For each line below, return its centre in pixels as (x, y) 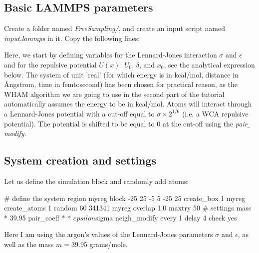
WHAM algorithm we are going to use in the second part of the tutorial (114, 94)
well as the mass (29, 244)
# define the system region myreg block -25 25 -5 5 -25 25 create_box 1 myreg (125, 198)
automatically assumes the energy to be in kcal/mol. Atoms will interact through (128, 104)
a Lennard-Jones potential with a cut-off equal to (79, 113)
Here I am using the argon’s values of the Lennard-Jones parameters (109, 234)
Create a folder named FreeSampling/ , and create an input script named (115, 28)
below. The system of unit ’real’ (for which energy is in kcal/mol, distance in (121, 74)
